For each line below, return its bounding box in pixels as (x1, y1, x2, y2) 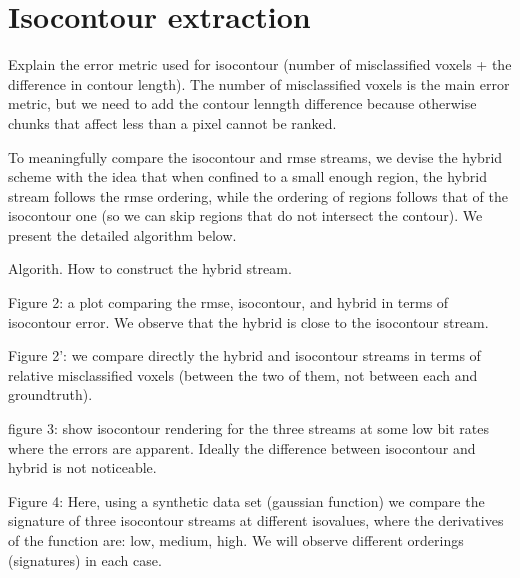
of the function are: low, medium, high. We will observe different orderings (8, 530, 464, 550)
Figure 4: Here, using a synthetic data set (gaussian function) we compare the (8, 490, 485, 511)
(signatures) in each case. (8, 549, 162, 570)
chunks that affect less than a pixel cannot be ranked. (8, 112, 337, 133)
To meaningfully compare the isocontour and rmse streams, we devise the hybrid (8, 146, 503, 167)
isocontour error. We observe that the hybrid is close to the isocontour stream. (8, 311, 489, 332)
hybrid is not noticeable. (8, 457, 157, 478)
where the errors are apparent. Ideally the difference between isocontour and (8, 437, 476, 458)
